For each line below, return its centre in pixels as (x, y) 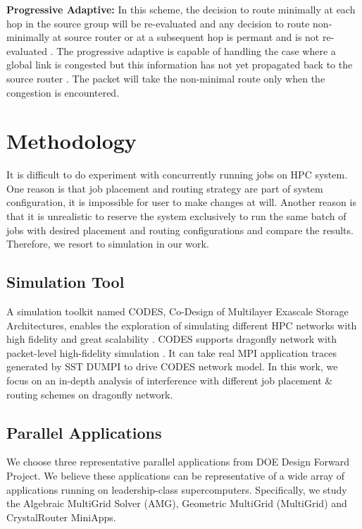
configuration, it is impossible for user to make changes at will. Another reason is (181, 202)
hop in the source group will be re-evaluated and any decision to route (158, 23)
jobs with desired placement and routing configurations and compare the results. (180, 230)
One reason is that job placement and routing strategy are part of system (165, 188)
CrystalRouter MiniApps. (61, 517)
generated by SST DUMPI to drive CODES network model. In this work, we (172, 366)
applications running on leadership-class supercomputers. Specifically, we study (177, 489)
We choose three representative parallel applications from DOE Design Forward (178, 462)
